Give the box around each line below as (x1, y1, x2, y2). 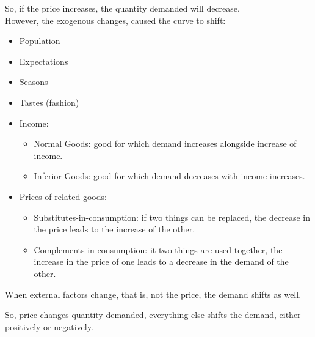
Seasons (19, 75, 48, 88)
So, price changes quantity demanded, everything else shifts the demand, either (5, 308, 301, 321)
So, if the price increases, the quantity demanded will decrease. (5, 2, 240, 14)
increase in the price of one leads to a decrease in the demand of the (34, 255, 289, 268)
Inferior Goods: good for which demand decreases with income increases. (34, 169, 305, 182)
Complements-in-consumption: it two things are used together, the (34, 243, 283, 256)
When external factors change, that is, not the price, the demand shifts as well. (5, 287, 302, 300)
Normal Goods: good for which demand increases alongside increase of (34, 137, 297, 150)
